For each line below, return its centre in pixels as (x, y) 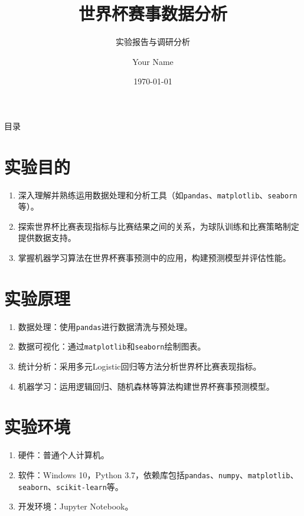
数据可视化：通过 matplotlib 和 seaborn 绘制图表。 (112, 346)
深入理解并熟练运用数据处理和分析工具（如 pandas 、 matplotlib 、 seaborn (158, 195)
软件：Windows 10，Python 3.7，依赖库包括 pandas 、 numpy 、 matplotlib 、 (158, 475)
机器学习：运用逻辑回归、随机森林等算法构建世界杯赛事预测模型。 (146, 386)
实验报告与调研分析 (153, 42)
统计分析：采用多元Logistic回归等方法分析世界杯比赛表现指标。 (140, 366)
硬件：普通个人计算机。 (63, 455)
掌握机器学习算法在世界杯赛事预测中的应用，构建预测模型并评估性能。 (154, 258)
